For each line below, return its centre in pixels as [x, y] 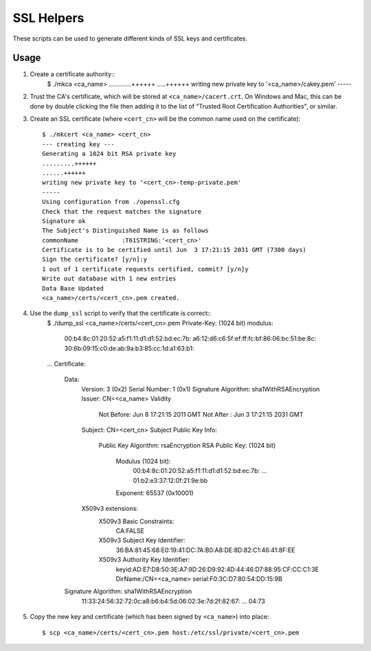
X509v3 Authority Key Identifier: [144, 560]
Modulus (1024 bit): [143, 461]
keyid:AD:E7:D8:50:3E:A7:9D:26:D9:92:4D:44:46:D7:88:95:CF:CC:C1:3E [217, 569]
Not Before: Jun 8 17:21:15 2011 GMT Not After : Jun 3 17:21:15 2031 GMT [201, 414]
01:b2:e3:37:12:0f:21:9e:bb [170, 480]
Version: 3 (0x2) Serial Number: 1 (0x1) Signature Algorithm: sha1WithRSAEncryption [201, 389]
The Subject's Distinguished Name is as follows [125, 231]
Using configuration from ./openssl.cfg [111, 202]
